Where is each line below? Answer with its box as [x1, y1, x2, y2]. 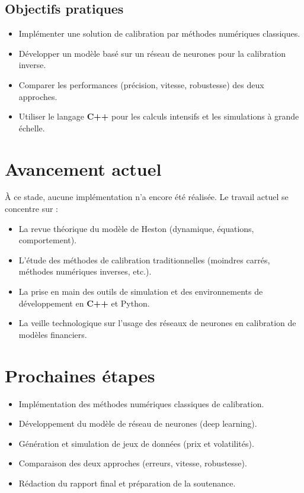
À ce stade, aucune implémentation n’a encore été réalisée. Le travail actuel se [5, 191, 289, 203]
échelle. [18, 121, 45, 134]
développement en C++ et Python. [18, 297, 150, 309]
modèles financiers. [18, 328, 87, 340]
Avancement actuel [5, 156, 162, 181]
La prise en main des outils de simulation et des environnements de [18, 285, 263, 298]
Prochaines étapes [5, 363, 155, 387]
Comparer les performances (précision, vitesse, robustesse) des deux [18, 78, 264, 91]
